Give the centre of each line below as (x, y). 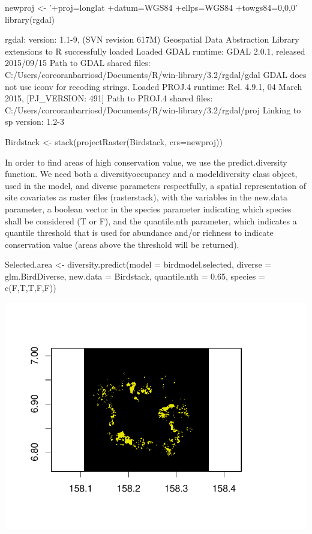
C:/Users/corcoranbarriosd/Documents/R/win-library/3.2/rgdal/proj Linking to (153, 109)
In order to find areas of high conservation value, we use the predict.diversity (146, 162)
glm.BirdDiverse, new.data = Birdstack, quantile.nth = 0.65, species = (135, 276)
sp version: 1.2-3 (34, 121)
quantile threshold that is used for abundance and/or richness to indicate (139, 232)
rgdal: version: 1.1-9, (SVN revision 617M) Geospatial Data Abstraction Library (152, 39)
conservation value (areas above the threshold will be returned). (122, 244)
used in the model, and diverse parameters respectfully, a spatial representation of (155, 185)
